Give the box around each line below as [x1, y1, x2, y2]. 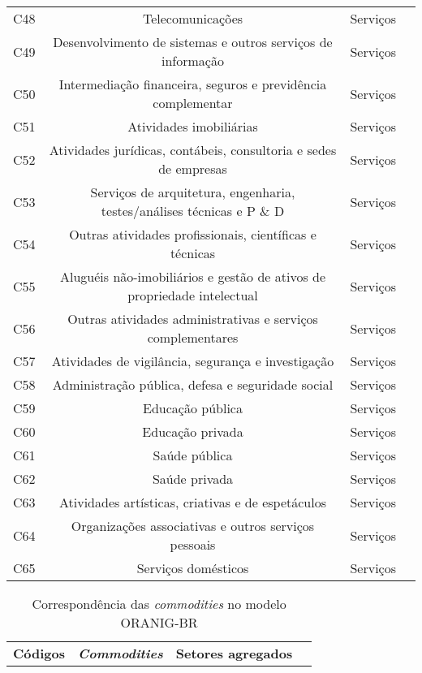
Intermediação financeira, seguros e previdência [58, 75, 327, 93]
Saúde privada [152, 469, 234, 488]
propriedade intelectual [127, 286, 258, 304]
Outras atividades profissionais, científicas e [69, 225, 316, 244]
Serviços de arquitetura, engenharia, [90, 183, 295, 201]
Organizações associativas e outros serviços [71, 516, 315, 535]
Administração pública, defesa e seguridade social [52, 375, 334, 394]
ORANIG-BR [120, 613, 198, 632]
